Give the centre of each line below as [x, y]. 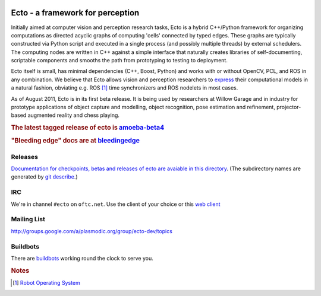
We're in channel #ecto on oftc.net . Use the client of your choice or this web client [116, 204]
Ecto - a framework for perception [75, 13]
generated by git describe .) [44, 177]
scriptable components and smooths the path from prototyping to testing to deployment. [119, 61]
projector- [289, 107]
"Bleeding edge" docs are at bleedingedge [75, 141]
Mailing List [28, 219]
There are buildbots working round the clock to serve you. [82, 258]
